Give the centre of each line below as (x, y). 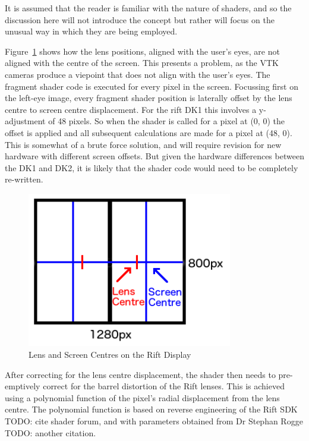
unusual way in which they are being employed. (91, 31)
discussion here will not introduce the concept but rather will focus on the (140, 19)
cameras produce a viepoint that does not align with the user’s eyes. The (138, 74)
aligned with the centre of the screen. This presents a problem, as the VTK (142, 63)
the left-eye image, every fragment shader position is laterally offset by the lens (149, 98)
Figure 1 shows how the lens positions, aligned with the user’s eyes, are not (142, 51)
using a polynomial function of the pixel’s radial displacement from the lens (142, 397)
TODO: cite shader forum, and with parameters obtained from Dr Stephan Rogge (154, 420)
